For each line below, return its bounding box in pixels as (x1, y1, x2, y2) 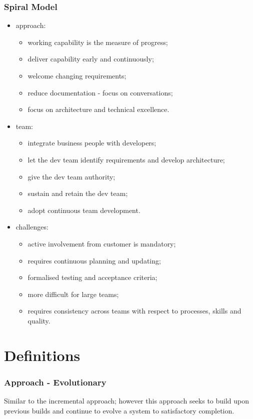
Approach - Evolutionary (4, 375, 106, 388)
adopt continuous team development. (27, 204, 140, 215)
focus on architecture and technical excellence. (27, 104, 169, 114)
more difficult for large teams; (27, 288, 119, 299)
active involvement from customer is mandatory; (27, 238, 176, 248)
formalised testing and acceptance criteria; (27, 272, 157, 282)
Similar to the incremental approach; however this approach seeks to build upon (4, 395, 249, 406)
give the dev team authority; (27, 171, 115, 181)
